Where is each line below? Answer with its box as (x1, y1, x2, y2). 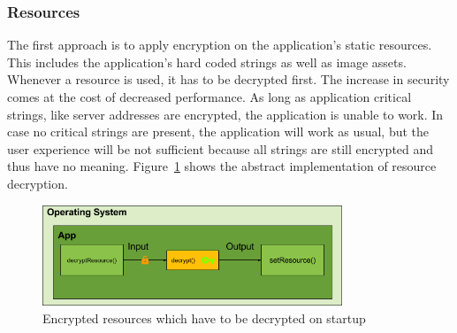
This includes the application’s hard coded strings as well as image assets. (7, 52, 407, 71)
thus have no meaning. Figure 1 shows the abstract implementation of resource (7, 157, 437, 175)
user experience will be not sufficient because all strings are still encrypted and (7, 139, 434, 158)
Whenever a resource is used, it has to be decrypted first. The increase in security (7, 70, 450, 89)
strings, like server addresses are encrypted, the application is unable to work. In (7, 105, 444, 123)
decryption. (7, 174, 68, 192)
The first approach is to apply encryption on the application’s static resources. (7, 35, 432, 54)
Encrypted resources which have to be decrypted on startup (42, 308, 366, 327)
